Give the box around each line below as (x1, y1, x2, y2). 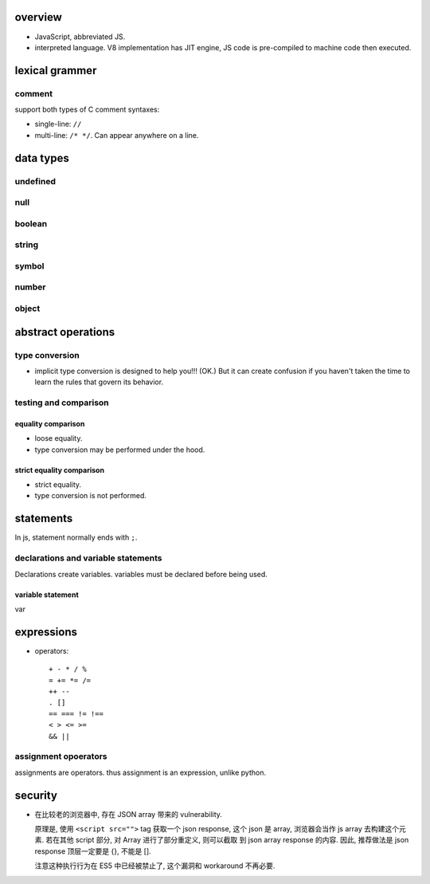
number (14, 281, 47, 293)
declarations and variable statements (14, 552, 162, 564)
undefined (14, 175, 56, 187)
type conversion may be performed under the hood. (34, 445, 205, 454)
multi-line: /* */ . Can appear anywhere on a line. (34, 130, 199, 139)
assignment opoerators (14, 751, 107, 762)
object (14, 303, 41, 314)
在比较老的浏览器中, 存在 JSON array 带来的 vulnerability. (34, 809, 223, 819)
